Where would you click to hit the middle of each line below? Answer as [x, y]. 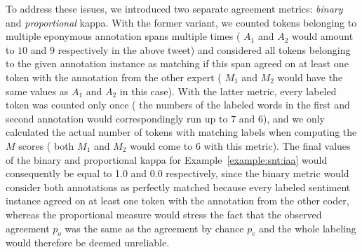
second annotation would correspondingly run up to [117, 118]
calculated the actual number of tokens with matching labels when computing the [181, 132]
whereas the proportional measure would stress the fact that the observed [164, 214]
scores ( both [46, 145]
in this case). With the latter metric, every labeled [228, 91]
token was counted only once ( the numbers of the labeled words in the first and [178, 105]
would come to [161, 145]
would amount [322, 36]
